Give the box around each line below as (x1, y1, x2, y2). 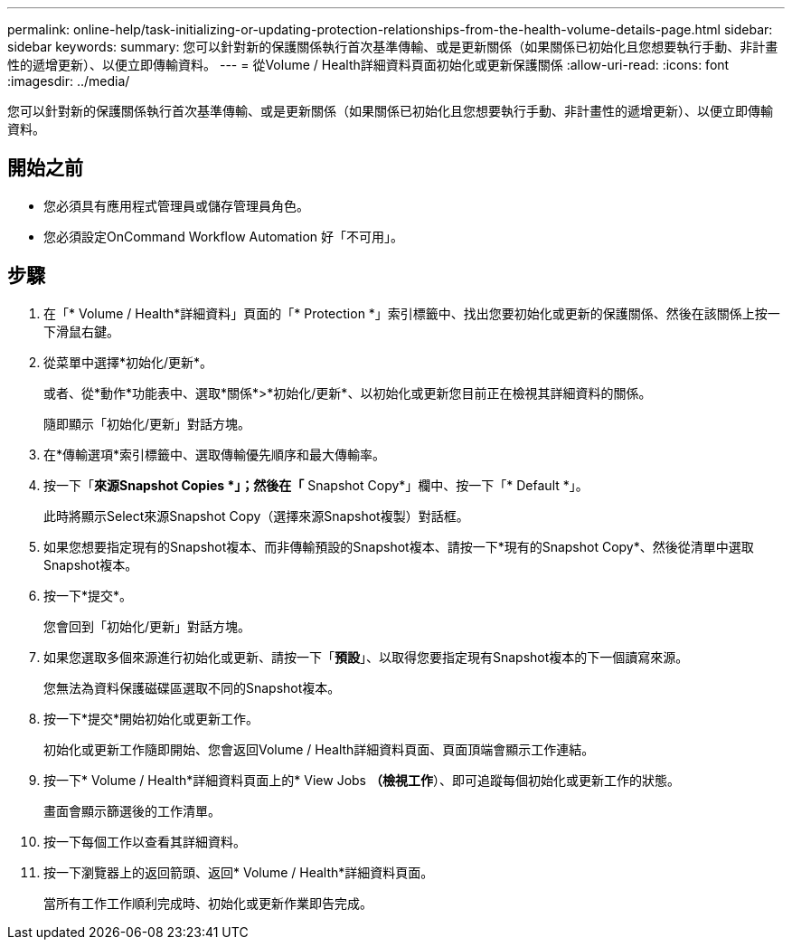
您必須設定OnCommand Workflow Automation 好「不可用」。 (43, 228, 404, 244)
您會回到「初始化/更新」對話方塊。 (43, 618, 251, 634)
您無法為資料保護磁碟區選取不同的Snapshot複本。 (43, 679, 341, 696)
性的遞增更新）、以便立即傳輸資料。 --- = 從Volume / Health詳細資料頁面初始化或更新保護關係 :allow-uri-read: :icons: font (7, 57, 730, 72)
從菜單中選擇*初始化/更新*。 (43, 354, 213, 370)
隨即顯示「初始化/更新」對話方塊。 (43, 415, 251, 431)
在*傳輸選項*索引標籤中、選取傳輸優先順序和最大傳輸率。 (43, 446, 386, 462)
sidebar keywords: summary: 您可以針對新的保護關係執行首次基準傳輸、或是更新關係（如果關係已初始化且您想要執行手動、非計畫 (7, 39, 778, 54)
